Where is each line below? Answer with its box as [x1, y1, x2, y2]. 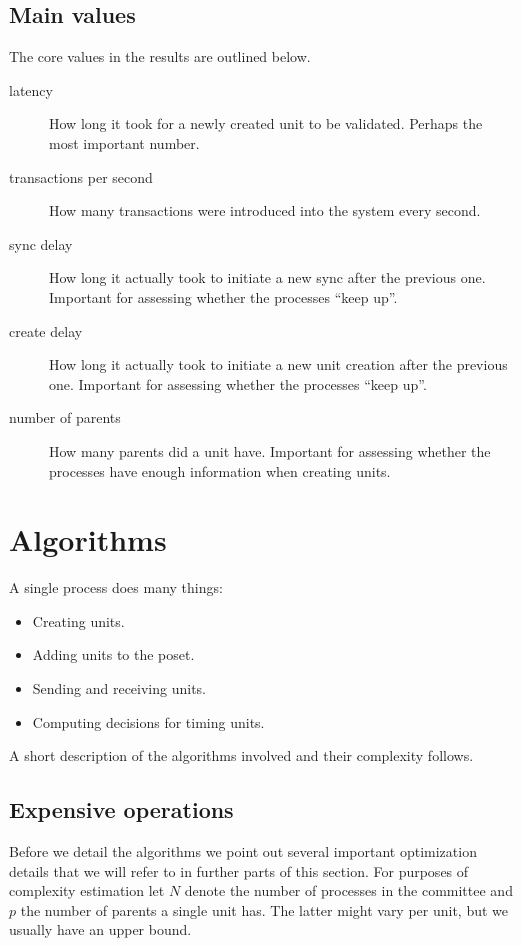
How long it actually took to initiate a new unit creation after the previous [49, 354, 508, 375]
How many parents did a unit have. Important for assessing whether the [49, 440, 491, 461]
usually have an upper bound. [9, 919, 192, 940]
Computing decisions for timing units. [32, 711, 265, 732]
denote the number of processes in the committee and [184, 880, 513, 901]
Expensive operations [9, 794, 234, 825]
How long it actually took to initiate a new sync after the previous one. [49, 267, 486, 288]
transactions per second [9, 166, 153, 187]
